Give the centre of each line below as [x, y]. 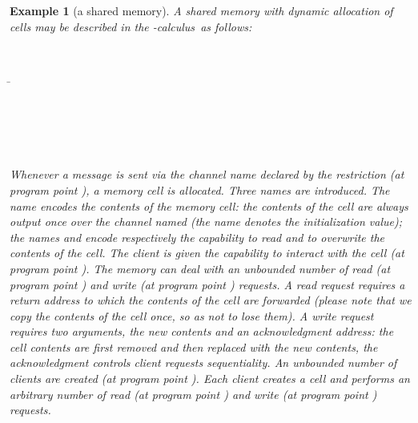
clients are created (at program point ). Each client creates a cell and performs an [210, 379]
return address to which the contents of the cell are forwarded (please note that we [211, 300]
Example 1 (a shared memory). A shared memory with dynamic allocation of [201, 10]
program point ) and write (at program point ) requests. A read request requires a [207, 284]
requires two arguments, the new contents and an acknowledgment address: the [202, 331]
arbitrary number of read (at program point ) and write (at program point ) [193, 394]
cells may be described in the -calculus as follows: [131, 26]
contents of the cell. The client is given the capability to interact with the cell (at [207, 253]
